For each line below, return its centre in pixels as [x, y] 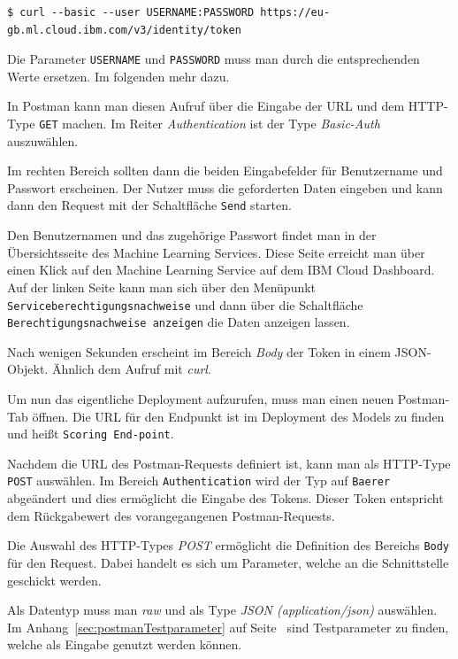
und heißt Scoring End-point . [91, 434]
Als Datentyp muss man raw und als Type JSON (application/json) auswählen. [222, 610]
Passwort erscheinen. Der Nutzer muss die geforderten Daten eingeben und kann [225, 187]
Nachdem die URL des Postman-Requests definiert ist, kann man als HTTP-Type [229, 463]
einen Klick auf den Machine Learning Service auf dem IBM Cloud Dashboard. [221, 270]
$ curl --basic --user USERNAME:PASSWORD [131, 12]
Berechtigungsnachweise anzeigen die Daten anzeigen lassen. [179, 322]
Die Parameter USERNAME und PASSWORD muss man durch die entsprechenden [214, 59]
